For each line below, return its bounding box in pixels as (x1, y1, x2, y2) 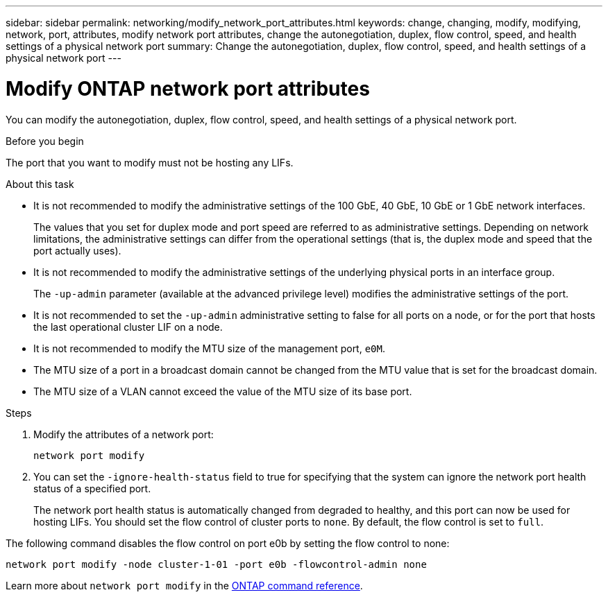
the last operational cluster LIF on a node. (33, 320, 223, 333)
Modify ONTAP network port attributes (6, 76, 370, 101)
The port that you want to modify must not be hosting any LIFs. (6, 156, 294, 168)
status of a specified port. (33, 482, 151, 494)
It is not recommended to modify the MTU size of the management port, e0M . (33, 342, 386, 354)
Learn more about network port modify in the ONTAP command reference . (6, 579, 363, 591)
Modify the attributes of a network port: (33, 428, 214, 440)
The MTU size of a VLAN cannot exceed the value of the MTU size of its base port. (33, 385, 412, 397)
